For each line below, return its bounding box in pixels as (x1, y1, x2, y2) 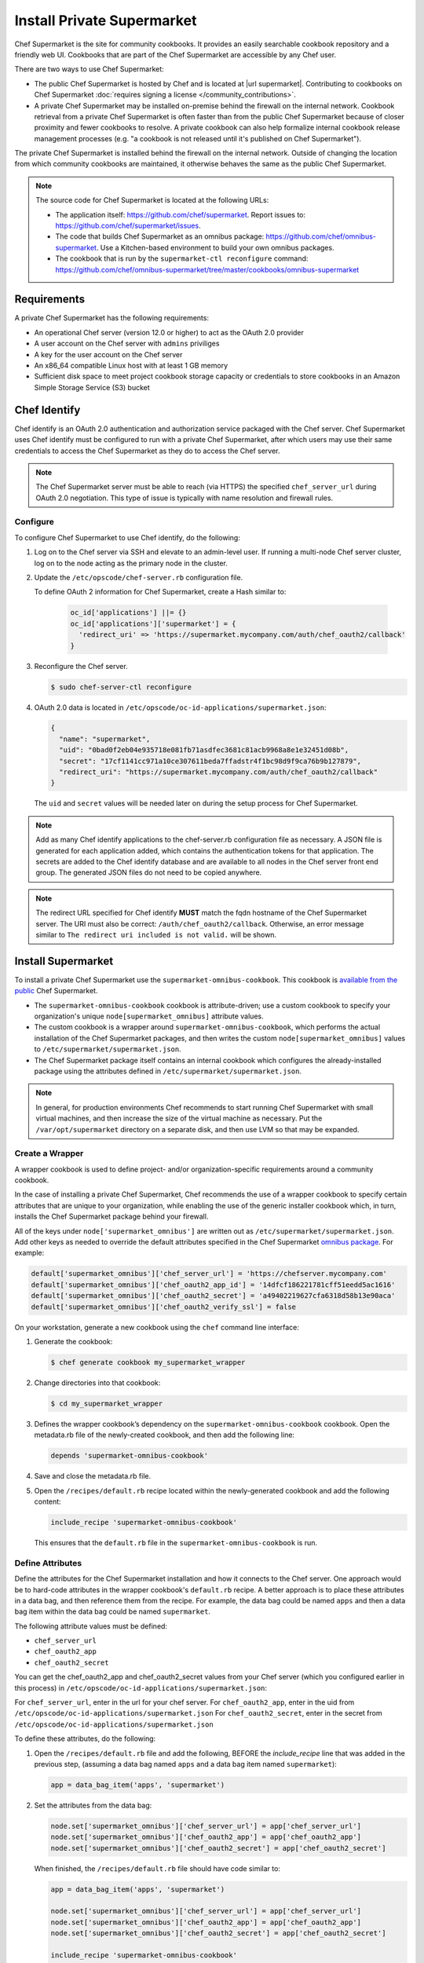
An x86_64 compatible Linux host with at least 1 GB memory (34, 361, 228, 371)
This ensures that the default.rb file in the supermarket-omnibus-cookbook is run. (34, 1537, 318, 1547)
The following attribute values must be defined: (14, 1621, 168, 1631)
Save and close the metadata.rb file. (34, 1471, 152, 1481)
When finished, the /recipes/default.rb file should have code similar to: (34, 1863, 280, 1873)
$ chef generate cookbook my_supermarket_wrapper (50, 1358, 246, 1366)
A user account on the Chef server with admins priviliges (34, 338, 220, 349)
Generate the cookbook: (34, 1336, 113, 1346)
